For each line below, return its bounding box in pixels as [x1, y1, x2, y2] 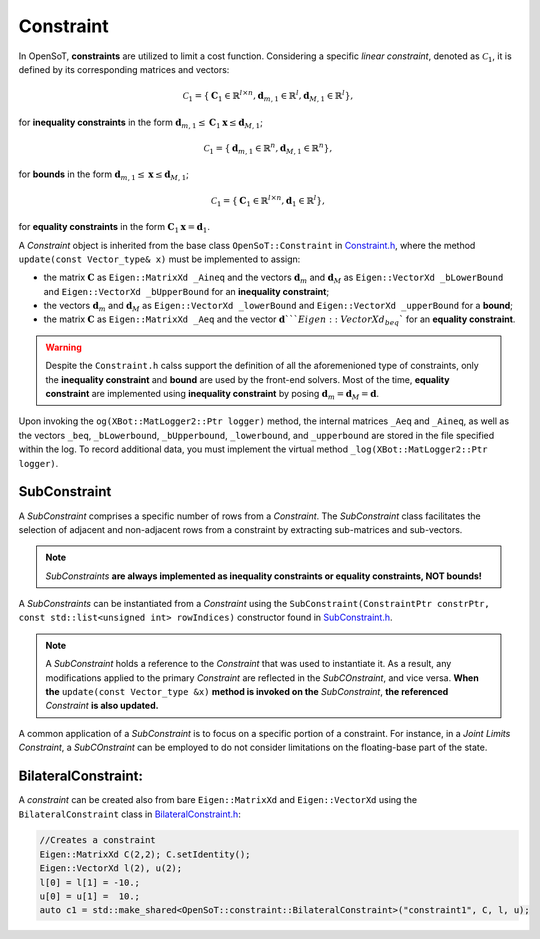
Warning [45, 341, 82, 353]
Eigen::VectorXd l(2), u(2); [39, 863, 183, 874]
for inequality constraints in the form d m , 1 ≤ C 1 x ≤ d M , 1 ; [18, 116, 264, 130]
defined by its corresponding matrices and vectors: [18, 63, 230, 75]
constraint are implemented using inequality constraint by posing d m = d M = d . [45, 388, 380, 402]
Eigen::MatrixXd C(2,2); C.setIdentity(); [39, 848, 251, 860]
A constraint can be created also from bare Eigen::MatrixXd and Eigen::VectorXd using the [18, 794, 418, 806]
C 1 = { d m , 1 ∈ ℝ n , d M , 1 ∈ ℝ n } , [203, 141, 333, 156]
